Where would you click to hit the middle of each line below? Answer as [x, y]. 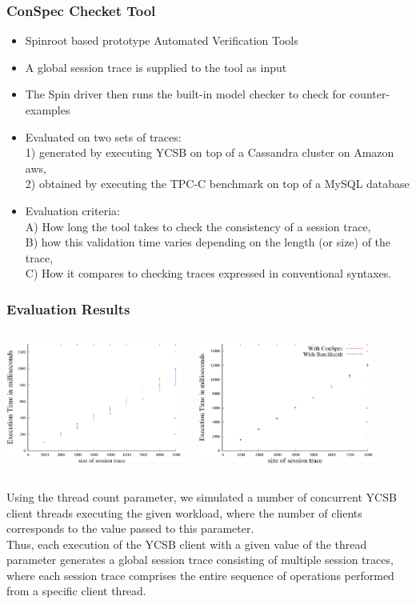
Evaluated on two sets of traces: [103, 136]
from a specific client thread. [76, 591]
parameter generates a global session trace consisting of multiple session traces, [200, 560]
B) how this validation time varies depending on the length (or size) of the [208, 242]
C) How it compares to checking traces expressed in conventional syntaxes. [208, 273]
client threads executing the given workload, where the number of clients [184, 512]
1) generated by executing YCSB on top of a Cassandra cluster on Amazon [210, 152]
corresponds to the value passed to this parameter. [130, 528]
